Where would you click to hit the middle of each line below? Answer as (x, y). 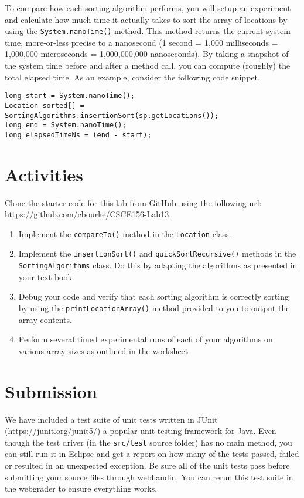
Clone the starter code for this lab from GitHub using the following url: (133, 202)
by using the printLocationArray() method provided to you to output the (154, 307)
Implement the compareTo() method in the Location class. (125, 233)
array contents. (45, 319)
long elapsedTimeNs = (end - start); (78, 135)
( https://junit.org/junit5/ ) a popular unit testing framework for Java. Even (141, 431)
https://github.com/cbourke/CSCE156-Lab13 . (88, 214)
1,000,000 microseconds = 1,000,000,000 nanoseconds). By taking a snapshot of (147, 54)
